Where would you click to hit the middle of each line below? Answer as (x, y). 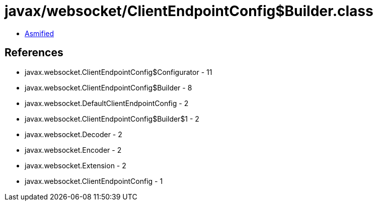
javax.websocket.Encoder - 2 (73, 150)
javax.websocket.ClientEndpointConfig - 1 (94, 181)
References (34, 53)
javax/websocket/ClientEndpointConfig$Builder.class (189, 11)
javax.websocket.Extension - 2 (76, 165)
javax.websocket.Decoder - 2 (73, 134)
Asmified (40, 33)
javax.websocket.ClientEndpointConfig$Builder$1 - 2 (112, 119)
